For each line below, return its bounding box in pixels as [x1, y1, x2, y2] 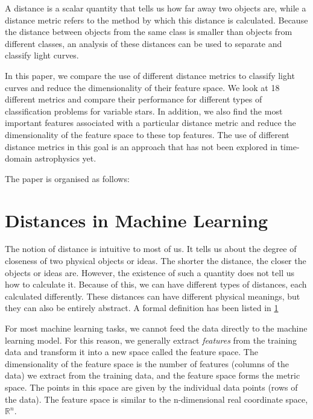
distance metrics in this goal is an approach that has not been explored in [5, 140, 278, 153]
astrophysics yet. [34, 152, 96, 165]
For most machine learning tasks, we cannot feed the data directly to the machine [5, 322, 308, 334]
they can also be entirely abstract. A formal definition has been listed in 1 [5, 301, 279, 314]
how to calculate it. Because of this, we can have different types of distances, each [5, 278, 307, 291]
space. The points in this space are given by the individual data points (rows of [5, 380, 298, 393]
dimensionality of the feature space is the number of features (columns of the [5, 357, 289, 370]
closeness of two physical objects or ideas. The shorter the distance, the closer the [5, 254, 306, 267]
